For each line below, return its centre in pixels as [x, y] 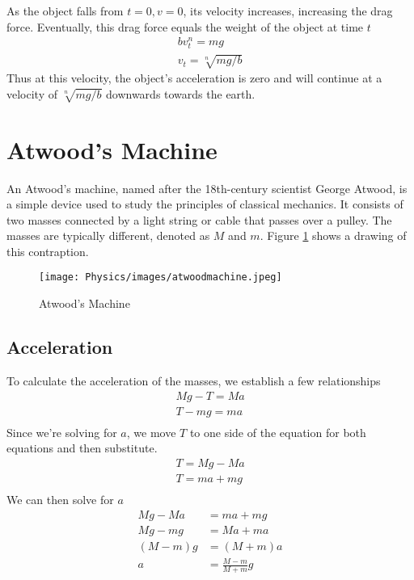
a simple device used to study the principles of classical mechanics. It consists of [205, 204]
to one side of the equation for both [278, 432]
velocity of [32, 93]
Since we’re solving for [62, 432]
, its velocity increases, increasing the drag [288, 11]
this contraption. [48, 251]
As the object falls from [65, 11]
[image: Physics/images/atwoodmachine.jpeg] [161, 277]
